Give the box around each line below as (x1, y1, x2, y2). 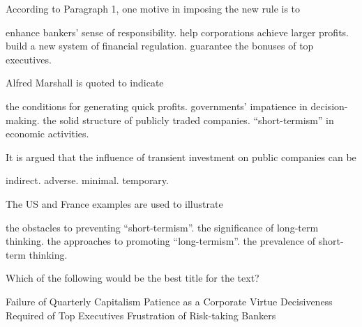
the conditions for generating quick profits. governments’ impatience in (6, 98, 308, 113)
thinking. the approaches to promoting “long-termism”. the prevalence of (6, 234, 316, 248)
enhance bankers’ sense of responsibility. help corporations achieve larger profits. (6, 24, 349, 39)
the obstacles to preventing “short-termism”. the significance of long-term (6, 220, 319, 234)
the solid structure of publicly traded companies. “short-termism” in (43, 112, 334, 127)
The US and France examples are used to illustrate (6, 196, 223, 211)
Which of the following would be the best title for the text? (6, 271, 259, 285)
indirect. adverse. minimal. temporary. (6, 173, 169, 188)
